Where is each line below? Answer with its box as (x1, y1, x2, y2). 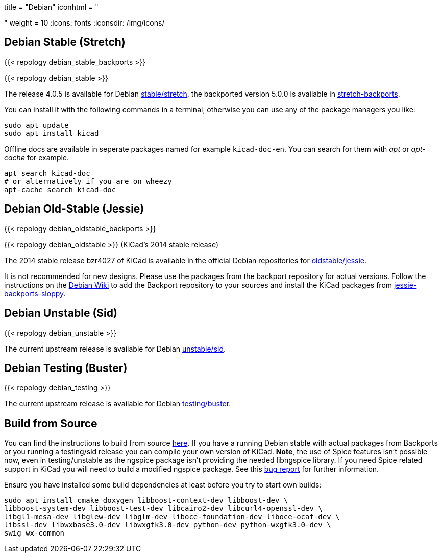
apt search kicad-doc (4, 169, 90, 177)
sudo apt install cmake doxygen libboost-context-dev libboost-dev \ (4, 496, 288, 505)
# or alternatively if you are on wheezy (4, 177, 172, 185)
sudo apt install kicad (4, 129, 99, 137)
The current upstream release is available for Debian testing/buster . (4, 399, 231, 408)
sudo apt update (4, 121, 69, 129)
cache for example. (4, 153, 69, 162)
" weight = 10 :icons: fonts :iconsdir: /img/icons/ (4, 18, 165, 27)
